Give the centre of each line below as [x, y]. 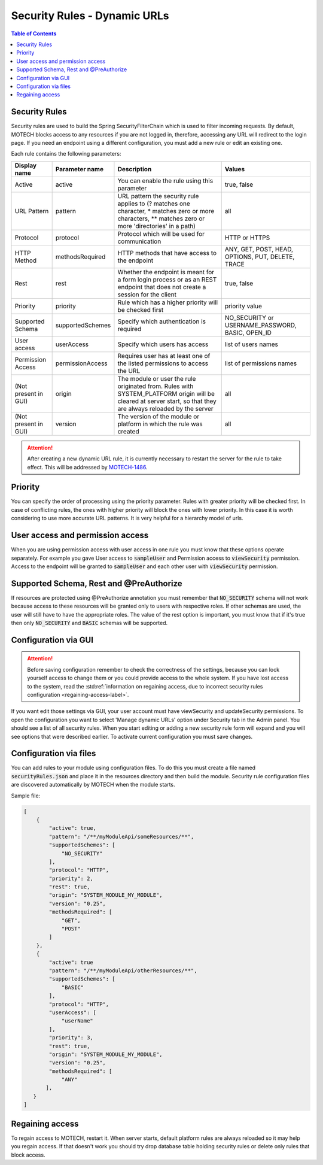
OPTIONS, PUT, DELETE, [260, 256]
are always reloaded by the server [165, 408]
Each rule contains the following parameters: [66, 154]
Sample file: [26, 796]
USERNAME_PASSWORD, [260, 325]
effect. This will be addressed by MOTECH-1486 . [87, 467]
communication [139, 241]
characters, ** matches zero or [161, 219]
